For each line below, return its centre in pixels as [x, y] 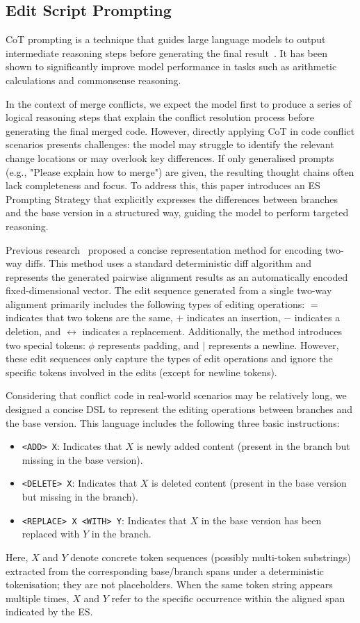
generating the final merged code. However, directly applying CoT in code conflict [180, 130]
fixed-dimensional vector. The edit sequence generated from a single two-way [169, 290]
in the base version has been [261, 520]
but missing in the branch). [80, 497]
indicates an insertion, [234, 317]
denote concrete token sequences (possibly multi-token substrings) [211, 557]
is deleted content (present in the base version [249, 483]
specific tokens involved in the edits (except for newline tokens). [141, 372]
